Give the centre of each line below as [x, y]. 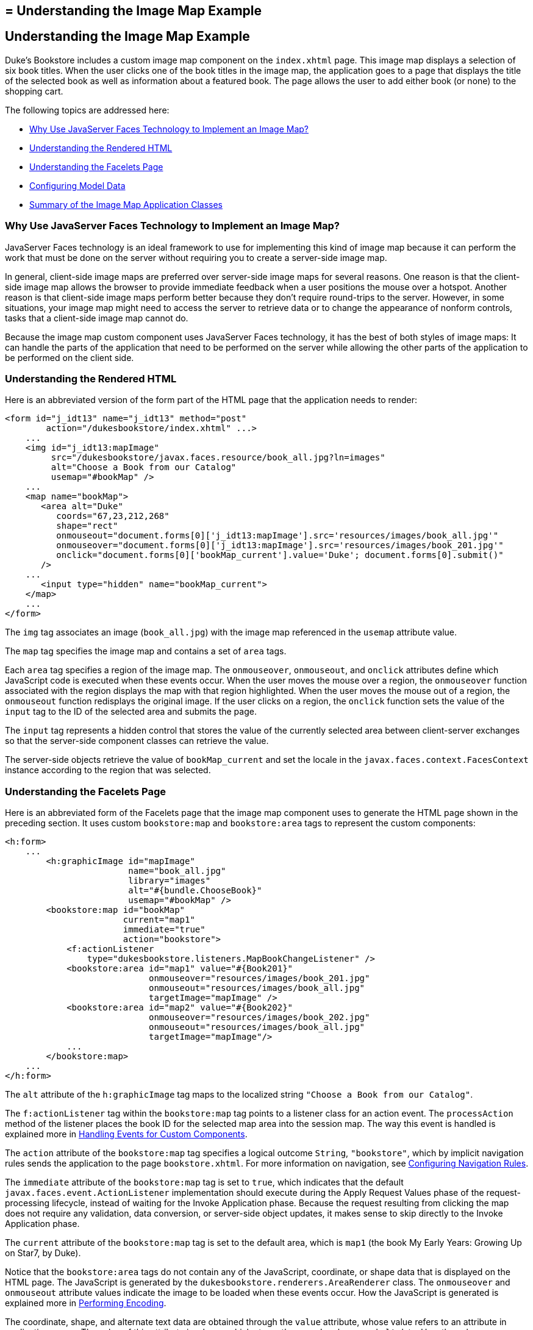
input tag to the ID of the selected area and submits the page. [131, 712]
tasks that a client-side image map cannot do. [97, 318]
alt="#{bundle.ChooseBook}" [195, 891]
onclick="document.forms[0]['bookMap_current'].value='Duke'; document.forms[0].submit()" [280, 555]
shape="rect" [87, 526]
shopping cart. [34, 91]
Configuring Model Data [77, 185]
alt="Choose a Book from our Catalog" [144, 467]
